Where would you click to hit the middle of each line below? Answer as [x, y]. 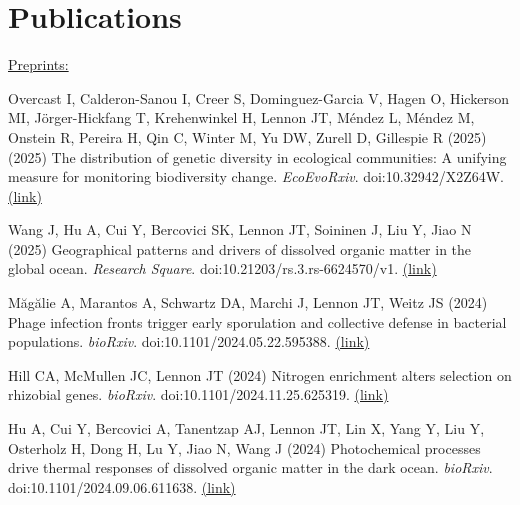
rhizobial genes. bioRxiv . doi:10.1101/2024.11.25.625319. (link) [198, 394]
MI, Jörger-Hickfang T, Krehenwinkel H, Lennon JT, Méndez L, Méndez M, [241, 117]
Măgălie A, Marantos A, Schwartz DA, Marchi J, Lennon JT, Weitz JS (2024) [248, 302]
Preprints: [38, 64]
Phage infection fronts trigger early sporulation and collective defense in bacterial [257, 321]
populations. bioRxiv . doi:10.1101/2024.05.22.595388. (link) [189, 341]
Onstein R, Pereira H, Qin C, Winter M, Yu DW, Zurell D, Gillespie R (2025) [247, 136]
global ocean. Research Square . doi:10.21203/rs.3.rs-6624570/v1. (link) [222, 268]
